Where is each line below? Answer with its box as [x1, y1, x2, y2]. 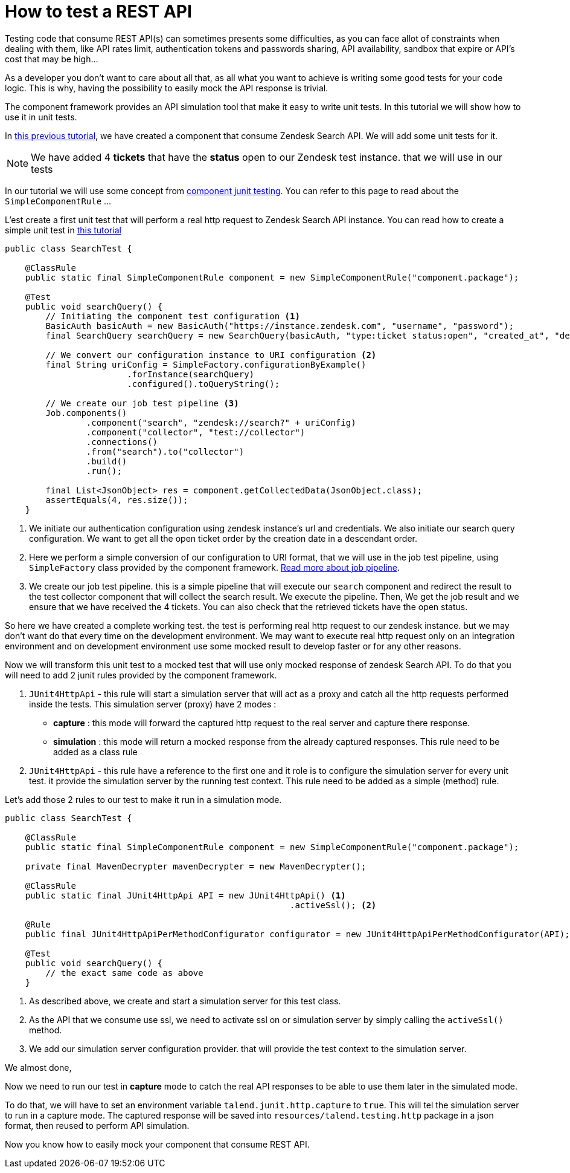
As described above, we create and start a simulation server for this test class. [29, 995, 341, 1006]
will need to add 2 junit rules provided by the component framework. [5, 669, 277, 680]
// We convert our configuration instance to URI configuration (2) [45, 349, 377, 360]
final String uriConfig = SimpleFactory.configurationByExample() [45, 359, 367, 369]
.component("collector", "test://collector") [86, 427, 306, 437]
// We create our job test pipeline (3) [45, 398, 239, 408]
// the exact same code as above [45, 967, 203, 978]
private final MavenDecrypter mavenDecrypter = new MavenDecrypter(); [25, 861, 367, 871]
